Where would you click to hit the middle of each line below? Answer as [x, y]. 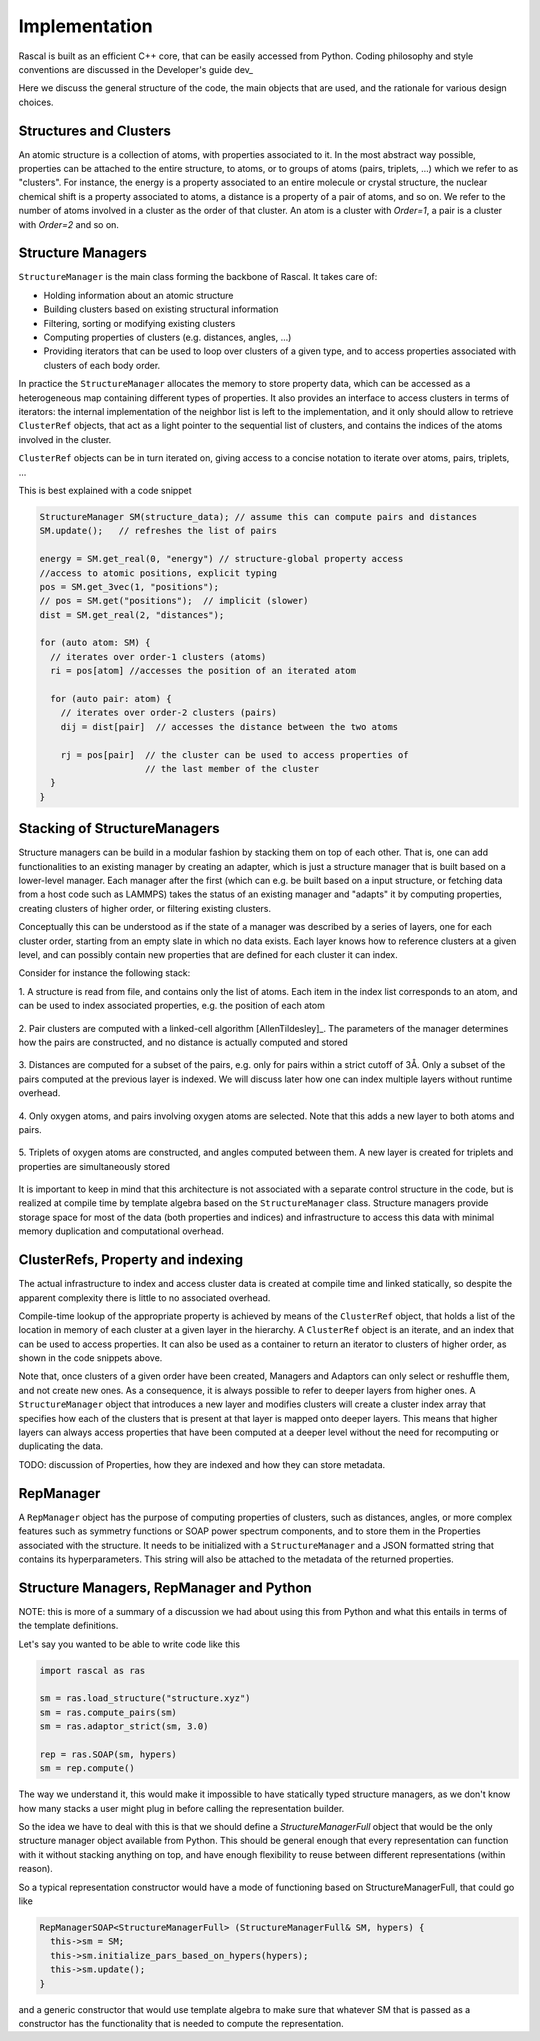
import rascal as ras [92, 1670]
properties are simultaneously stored [94, 1166]
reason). [36, 1869]
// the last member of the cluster [232, 768]
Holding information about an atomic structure [138, 295]
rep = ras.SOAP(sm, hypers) [108, 1754]
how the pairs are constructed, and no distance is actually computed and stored [183, 1042]
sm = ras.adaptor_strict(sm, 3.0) [124, 1726]
